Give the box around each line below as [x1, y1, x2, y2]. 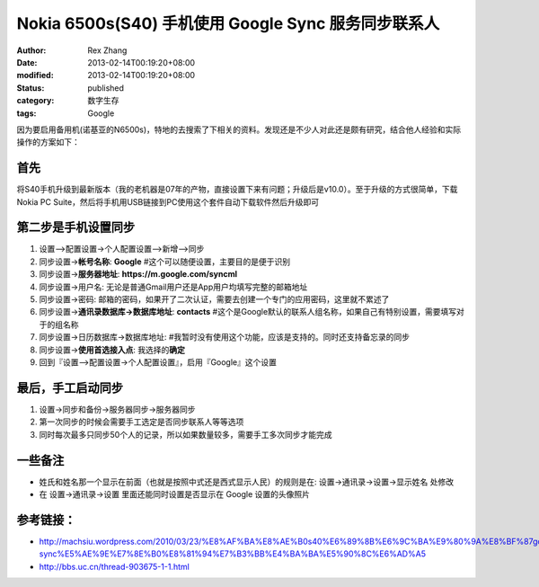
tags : [16, 108, 37, 119]
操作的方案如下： [16, 137, 80, 147]
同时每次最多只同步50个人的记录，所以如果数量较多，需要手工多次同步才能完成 [39, 429, 332, 440]
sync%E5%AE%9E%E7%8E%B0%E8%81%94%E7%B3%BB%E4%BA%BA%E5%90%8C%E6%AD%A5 [39, 548, 427, 559]
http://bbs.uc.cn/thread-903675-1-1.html [39, 561, 190, 572]
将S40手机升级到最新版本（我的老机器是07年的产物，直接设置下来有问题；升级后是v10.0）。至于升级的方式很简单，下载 [16, 184, 458, 195]
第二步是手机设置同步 [16, 220, 135, 236]
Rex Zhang [87, 45, 128, 56]
